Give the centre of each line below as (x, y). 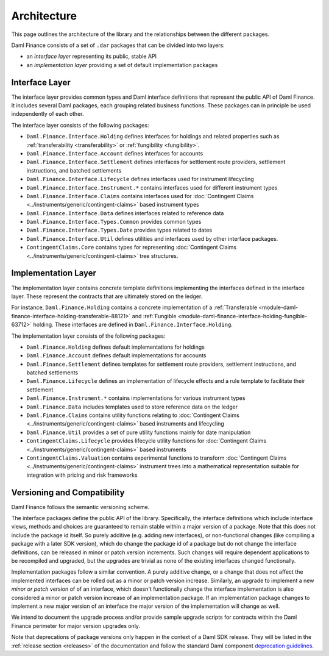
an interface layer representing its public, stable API (92, 56)
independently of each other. (48, 114)
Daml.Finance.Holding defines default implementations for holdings (116, 347)
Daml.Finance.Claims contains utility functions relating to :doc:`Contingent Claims (133, 415)
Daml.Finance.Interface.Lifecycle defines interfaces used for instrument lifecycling (140, 179)
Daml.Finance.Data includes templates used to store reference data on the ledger (132, 407)
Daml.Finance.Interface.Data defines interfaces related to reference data (125, 213)
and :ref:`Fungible (154, 316)
